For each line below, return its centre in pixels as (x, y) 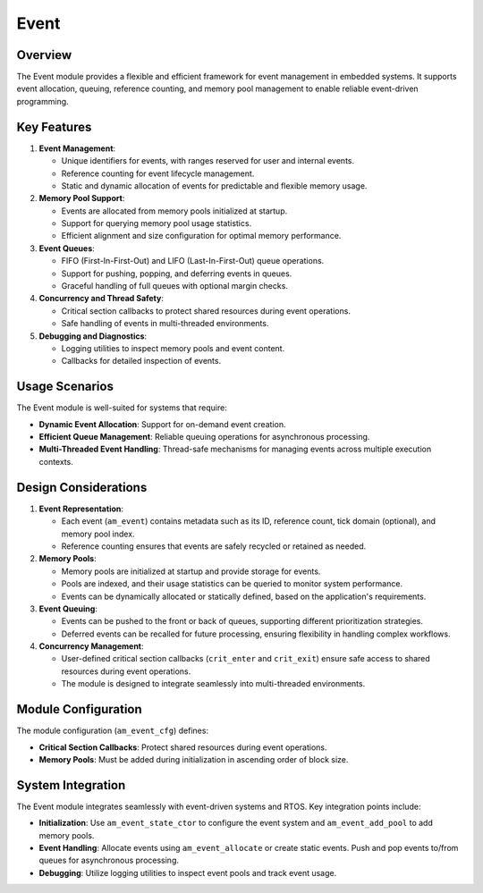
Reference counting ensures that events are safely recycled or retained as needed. (214, 546)
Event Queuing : (68, 609)
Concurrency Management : (91, 646)
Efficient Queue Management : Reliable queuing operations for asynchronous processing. (204, 437)
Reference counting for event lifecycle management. (158, 173)
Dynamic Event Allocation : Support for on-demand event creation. (162, 424)
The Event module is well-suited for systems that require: (122, 408)
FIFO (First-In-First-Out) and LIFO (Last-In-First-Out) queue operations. (193, 261)
